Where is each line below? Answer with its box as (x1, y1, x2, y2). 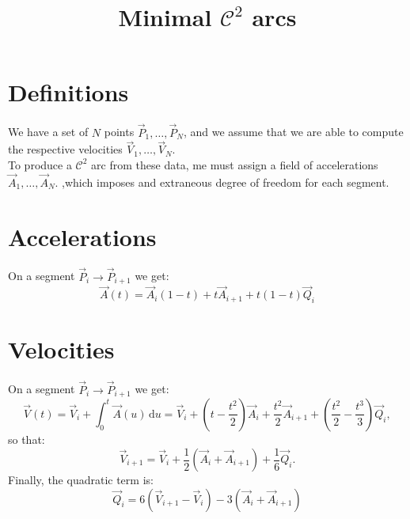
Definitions (8, 76, 129, 108)
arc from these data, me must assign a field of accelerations (91, 156, 378, 172)
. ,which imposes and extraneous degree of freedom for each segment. (55, 173, 389, 190)
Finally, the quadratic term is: (8, 472, 154, 488)
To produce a (8, 156, 72, 172)
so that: (8, 430, 45, 447)
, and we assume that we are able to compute (183, 123, 404, 140)
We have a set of (8, 123, 89, 140)
